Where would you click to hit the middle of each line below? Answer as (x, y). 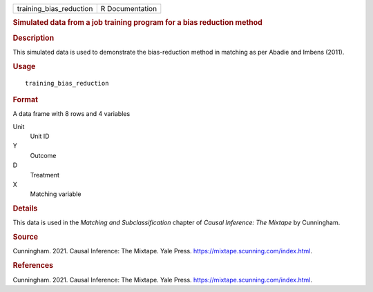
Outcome (43, 155)
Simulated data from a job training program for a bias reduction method (137, 23)
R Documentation (129, 9)
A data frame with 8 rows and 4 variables (71, 114)
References (33, 266)
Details (25, 208)
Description (34, 38)
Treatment (45, 175)
